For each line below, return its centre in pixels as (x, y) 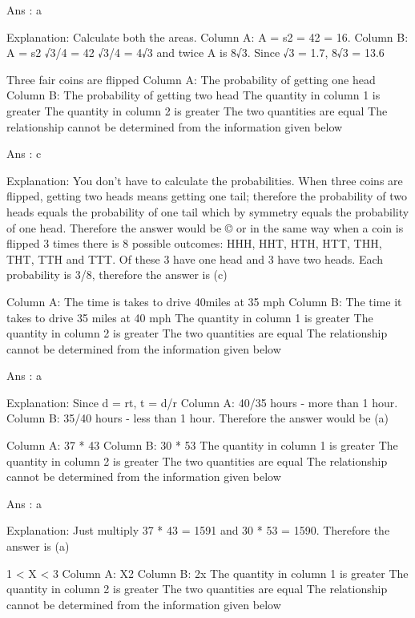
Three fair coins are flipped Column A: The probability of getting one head (191, 79)
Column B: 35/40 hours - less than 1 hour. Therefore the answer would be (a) (198, 418)
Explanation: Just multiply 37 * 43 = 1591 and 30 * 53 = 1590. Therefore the (198, 530)
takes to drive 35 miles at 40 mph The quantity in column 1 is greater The (190, 317)
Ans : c (24, 153)
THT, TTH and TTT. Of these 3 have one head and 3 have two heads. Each (195, 259)
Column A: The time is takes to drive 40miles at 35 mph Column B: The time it (204, 301)
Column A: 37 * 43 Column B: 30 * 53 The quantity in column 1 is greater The (202, 445)
